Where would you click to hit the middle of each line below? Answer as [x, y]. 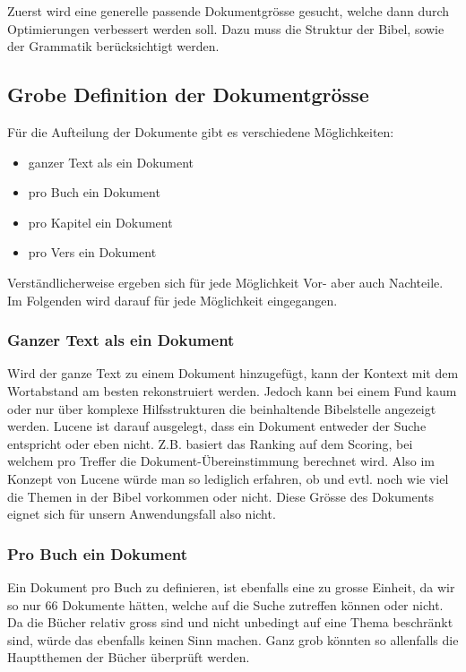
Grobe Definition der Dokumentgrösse [188, 95]
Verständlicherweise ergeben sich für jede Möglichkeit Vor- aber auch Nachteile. [225, 282]
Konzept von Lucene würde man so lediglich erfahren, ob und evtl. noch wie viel [228, 478]
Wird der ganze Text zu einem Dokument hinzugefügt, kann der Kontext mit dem [233, 373]
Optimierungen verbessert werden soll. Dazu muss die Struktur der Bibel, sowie [226, 28]
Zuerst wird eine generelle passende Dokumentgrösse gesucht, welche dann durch [229, 11]
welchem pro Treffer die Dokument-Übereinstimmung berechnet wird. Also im [221, 461]
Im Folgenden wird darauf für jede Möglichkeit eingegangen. [173, 300]
